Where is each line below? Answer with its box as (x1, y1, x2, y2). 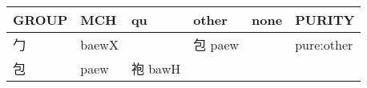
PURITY (295, 10, 355, 29)
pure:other (295, 34, 353, 54)
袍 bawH (131, 59, 181, 78)
